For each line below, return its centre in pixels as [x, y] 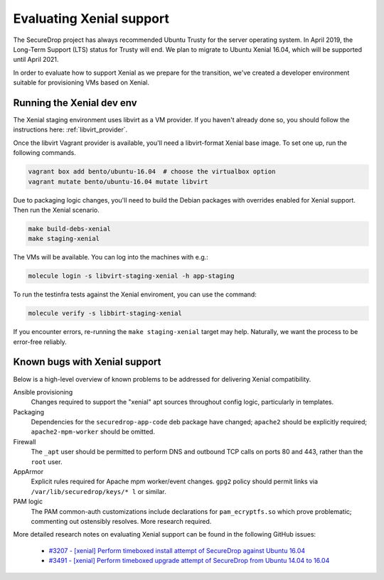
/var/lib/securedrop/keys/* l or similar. [98, 491]
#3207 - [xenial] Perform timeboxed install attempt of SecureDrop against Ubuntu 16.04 [177, 550]
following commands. [44, 153]
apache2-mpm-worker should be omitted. [93, 432]
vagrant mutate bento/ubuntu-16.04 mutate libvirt [118, 182]
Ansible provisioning [43, 392]
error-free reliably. [40, 342]
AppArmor [28, 472]
